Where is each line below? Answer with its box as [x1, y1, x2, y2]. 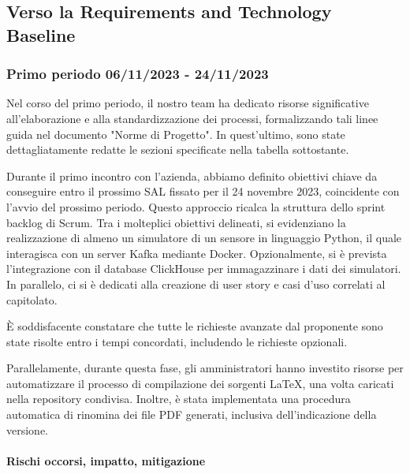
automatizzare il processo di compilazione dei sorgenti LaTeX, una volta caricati [6, 375, 394, 391]
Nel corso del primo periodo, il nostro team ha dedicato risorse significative [6, 95, 369, 111]
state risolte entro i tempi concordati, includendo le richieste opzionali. [6, 333, 348, 349]
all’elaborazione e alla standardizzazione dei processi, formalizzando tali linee [6, 110, 378, 126]
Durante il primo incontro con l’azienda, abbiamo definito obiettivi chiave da [6, 167, 378, 184]
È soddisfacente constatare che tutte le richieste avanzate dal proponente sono [6, 318, 383, 334]
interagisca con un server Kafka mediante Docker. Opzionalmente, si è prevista [6, 244, 387, 261]
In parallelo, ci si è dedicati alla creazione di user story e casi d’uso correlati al [6, 275, 386, 292]
